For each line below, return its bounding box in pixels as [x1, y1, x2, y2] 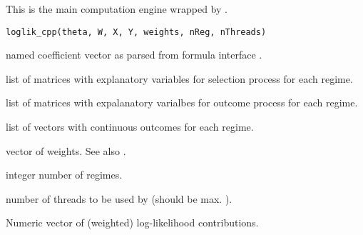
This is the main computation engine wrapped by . [6, 1, 227, 16]
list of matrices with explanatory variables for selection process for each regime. [6, 71, 353, 86]
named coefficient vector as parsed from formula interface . [6, 47, 262, 62]
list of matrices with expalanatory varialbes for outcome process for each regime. [6, 95, 358, 110]
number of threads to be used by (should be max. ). [6, 191, 232, 206]
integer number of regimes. [6, 167, 123, 182]
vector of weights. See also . [6, 143, 126, 158]
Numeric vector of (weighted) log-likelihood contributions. [6, 215, 259, 230]
